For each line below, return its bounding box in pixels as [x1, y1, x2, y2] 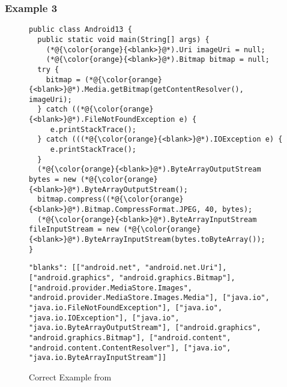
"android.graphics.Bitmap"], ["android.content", [29, 333, 231, 342]
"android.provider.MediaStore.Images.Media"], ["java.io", [29, 293, 270, 302]
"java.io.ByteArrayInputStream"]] [29, 353, 167, 362]
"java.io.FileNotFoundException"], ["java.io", [29, 303, 223, 312]
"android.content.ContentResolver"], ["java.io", [29, 343, 231, 352]
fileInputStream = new [29, 225, 119, 234]
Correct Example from [29, 370, 112, 383]
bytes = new [29, 175, 76, 184]
